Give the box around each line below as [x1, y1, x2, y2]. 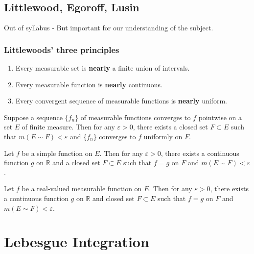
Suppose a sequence [4, 112, 63, 122]
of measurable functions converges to [80, 112, 191, 122]
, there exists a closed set [133, 122, 208, 132]
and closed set [92, 193, 135, 203]
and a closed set [52, 157, 100, 168]
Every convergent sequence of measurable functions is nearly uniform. [15, 96, 227, 106]
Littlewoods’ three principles [4, 43, 119, 55]
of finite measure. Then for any [22, 122, 115, 132]
